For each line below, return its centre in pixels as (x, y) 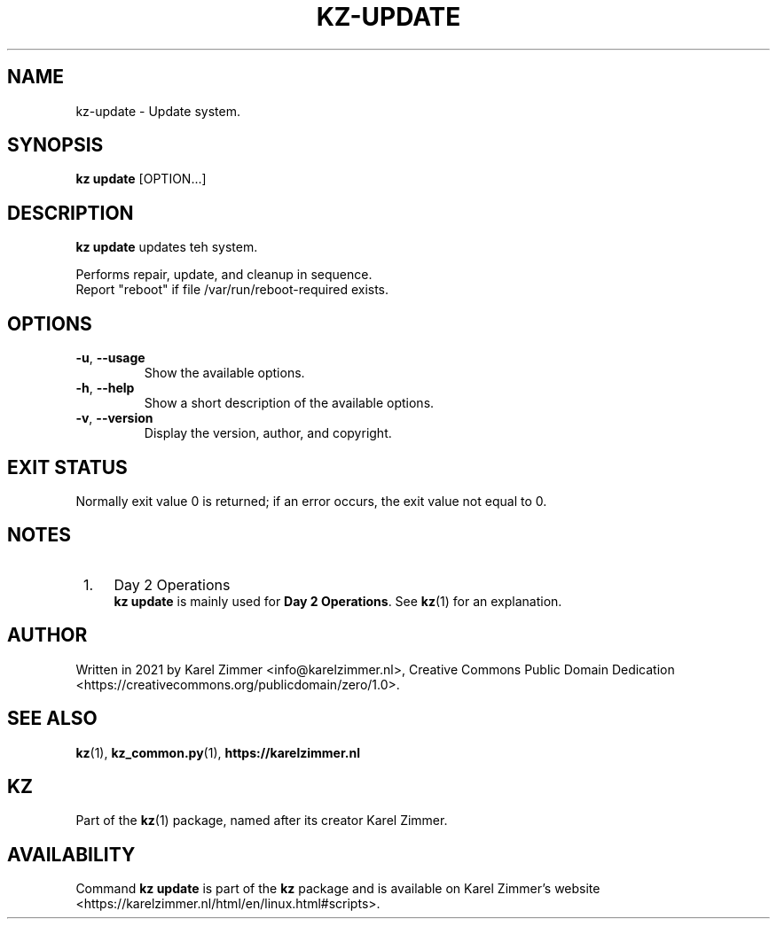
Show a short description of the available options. (289, 403)
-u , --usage (110, 358)
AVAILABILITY (71, 854)
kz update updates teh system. (167, 247)
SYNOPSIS (55, 145)
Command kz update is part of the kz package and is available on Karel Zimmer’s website (338, 889)
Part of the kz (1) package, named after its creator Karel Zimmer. (262, 821)
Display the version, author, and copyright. (268, 433)
